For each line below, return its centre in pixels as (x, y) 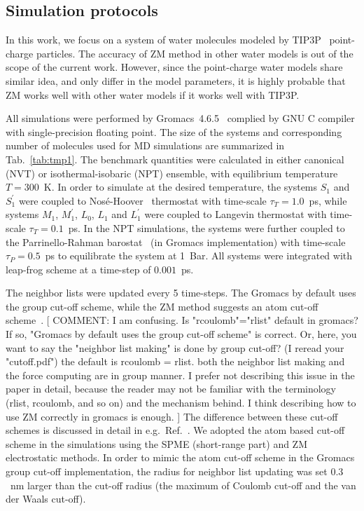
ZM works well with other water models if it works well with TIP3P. (153, 94)
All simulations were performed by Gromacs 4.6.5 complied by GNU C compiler (180, 118)
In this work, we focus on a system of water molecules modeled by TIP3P (163, 40)
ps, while (328, 200)
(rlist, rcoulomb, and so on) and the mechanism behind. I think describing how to (181, 403)
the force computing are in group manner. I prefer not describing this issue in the (180, 375)
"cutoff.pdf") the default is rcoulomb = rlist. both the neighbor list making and (175, 361)
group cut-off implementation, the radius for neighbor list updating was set (167, 471)
